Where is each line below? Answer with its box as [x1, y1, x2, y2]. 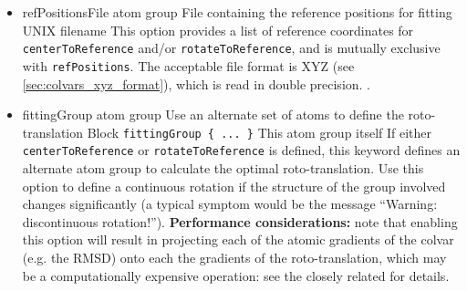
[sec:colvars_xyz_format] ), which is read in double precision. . [22, 74, 370, 93]
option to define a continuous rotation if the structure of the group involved [22, 176, 446, 195]
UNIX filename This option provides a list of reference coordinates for [22, 20, 414, 39]
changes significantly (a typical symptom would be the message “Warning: [22, 194, 438, 213]
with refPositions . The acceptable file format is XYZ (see [22, 56, 355, 75]
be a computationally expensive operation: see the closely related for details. [22, 265, 450, 285]
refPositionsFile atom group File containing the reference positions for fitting [22, 3, 452, 21]
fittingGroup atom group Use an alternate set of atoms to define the [22, 105, 404, 124]
